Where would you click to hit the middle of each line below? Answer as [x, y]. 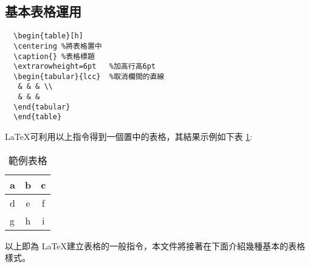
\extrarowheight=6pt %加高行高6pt [85, 67]
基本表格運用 [43, 11]
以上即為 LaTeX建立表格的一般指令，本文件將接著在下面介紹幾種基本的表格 [155, 245]
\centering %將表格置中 [58, 46]
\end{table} [38, 117]
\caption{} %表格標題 [54, 56]
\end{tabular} [42, 107]
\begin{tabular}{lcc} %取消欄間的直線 [89, 76]
